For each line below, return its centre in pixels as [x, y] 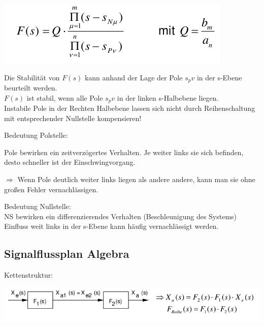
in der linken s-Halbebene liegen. [168, 97]
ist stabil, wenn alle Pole [65, 97]
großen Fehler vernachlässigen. [51, 189]
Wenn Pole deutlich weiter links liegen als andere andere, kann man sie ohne [136, 179]
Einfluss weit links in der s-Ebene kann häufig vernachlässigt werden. [111, 226]
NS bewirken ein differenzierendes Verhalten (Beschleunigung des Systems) [121, 216]
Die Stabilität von [32, 77]
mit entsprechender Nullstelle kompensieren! [73, 118]
